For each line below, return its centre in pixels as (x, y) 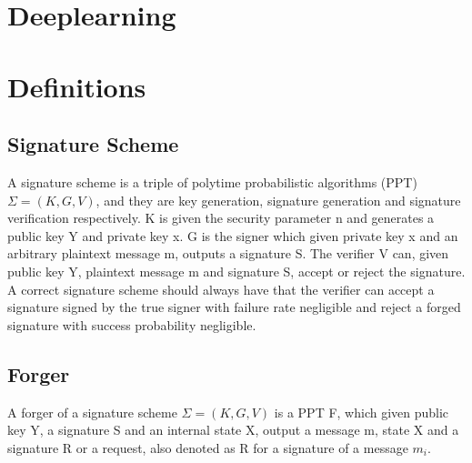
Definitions (77, 86)
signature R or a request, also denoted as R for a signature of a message (208, 447)
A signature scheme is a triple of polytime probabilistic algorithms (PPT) (212, 181)
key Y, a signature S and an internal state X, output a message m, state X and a (233, 430)
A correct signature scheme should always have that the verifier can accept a (221, 289)
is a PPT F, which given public (362, 412)
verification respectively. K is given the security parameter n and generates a (221, 218)
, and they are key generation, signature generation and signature (278, 200)
